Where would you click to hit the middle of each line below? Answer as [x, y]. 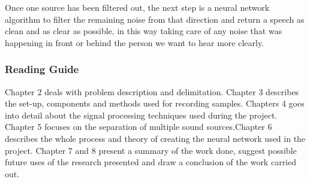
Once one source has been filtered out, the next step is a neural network [137, 7]
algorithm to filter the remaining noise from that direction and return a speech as [155, 19]
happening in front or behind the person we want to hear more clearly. [135, 42]
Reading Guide [42, 69]
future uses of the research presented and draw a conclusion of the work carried [151, 162]
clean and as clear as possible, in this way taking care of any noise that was [144, 31]
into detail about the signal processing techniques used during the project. [141, 115]
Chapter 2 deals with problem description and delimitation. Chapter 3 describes [152, 91]
